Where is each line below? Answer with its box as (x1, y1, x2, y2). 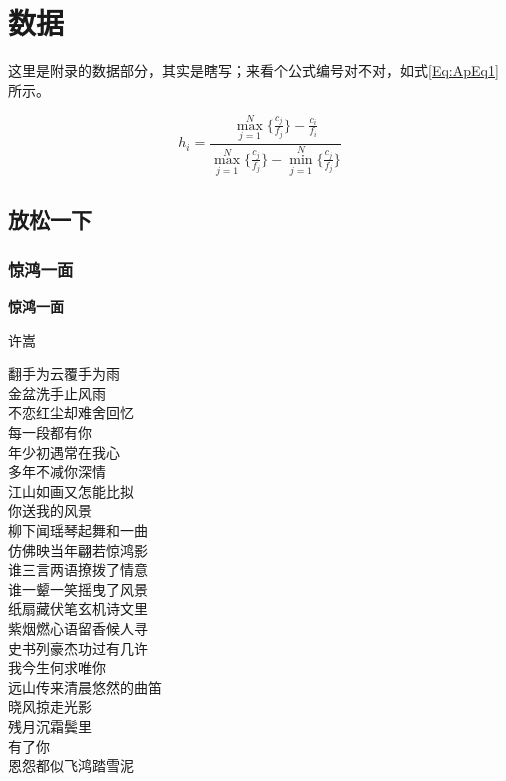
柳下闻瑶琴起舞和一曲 (8, 520, 148, 540)
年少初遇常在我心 (8, 441, 120, 462)
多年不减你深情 (8, 461, 106, 482)
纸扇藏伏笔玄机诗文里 (8, 598, 148, 619)
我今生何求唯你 (8, 657, 106, 678)
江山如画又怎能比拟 (8, 480, 134, 501)
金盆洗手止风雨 (8, 382, 106, 403)
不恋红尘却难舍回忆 (8, 402, 134, 423)
